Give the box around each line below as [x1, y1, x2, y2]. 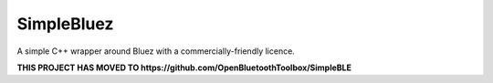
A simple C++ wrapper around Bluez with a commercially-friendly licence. [16, 46, 296, 57]
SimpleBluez [16, 14, 114, 34]
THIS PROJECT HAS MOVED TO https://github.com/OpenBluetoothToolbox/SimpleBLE [16, 62, 351, 73]
